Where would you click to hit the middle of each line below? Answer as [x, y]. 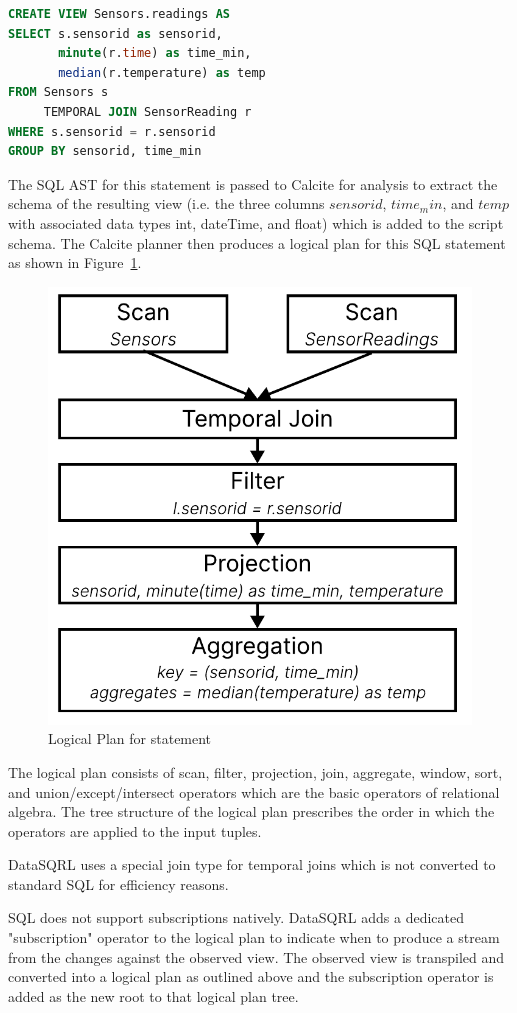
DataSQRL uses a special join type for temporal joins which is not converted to [252, 864]
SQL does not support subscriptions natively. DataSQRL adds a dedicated [236, 917]
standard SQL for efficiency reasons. [118, 883]
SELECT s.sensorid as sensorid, [115, 33]
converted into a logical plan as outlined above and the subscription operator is [251, 976]
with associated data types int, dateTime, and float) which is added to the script [256, 222]
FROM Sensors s [58, 92]
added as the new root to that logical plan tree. [153, 995]
